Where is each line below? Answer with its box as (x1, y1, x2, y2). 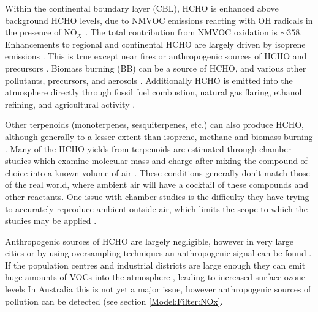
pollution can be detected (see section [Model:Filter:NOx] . (5, 294, 223, 307)
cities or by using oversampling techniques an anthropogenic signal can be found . (5, 247, 312, 259)
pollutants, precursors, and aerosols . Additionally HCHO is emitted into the (5, 73, 293, 86)
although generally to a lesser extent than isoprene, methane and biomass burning (5, 130, 313, 143)
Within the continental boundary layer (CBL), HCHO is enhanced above (5, 2, 279, 14)
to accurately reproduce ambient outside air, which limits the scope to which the (5, 202, 308, 215)
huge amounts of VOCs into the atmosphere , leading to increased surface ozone (5, 270, 306, 283)
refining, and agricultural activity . (5, 97, 135, 110)
